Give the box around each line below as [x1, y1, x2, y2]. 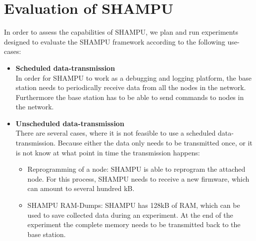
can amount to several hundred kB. [27, 183, 135, 193]
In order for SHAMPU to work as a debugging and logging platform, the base [15, 72, 252, 83]
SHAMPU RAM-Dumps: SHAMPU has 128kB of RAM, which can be [27, 200, 240, 210]
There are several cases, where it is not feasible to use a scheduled [15, 128, 216, 138]
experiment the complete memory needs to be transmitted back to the [27, 219, 241, 230]
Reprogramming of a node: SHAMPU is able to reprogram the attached [27, 164, 246, 174]
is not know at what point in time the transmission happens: [15, 147, 200, 157]
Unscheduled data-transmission [15, 118, 124, 128]
